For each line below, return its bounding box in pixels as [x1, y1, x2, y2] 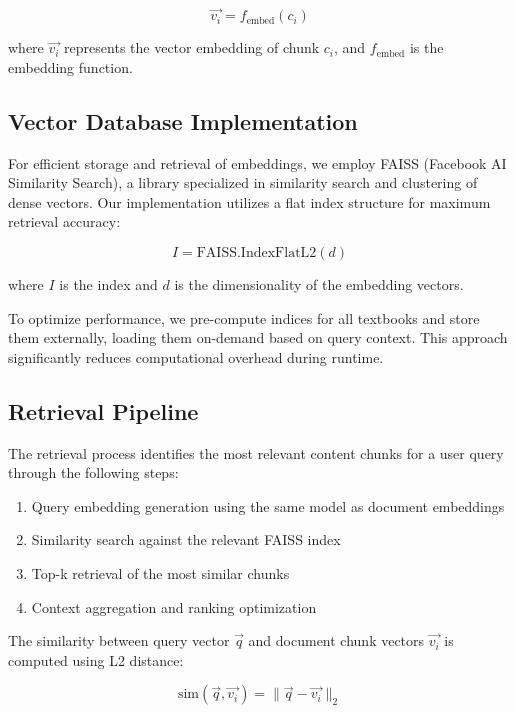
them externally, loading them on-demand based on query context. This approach [8, 327, 508, 348]
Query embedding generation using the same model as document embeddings [31, 495, 505, 516]
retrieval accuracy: [8, 211, 121, 232]
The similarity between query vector [8, 630, 230, 651]
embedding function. [8, 56, 133, 77]
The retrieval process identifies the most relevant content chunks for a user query [8, 442, 504, 463]
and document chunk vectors [248, 630, 425, 651]
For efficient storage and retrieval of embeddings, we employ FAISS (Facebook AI [8, 152, 507, 173]
